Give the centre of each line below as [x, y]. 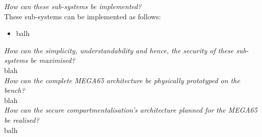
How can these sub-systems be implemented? [73, 6]
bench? [14, 90]
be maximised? [53, 60]
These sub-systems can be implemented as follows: [83, 16]
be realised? [22, 119]
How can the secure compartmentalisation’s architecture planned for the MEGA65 [131, 110]
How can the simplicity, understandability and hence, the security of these [119, 50]
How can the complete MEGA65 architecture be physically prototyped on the [122, 80]
